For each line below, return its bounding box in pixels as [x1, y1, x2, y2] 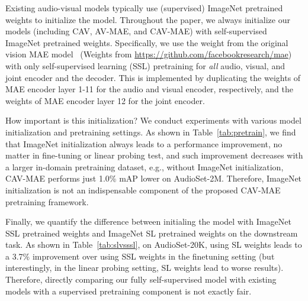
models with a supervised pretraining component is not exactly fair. [5, 284, 252, 297]
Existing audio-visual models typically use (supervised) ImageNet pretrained [5, 2, 283, 14]
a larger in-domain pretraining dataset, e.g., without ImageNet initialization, [5, 160, 284, 173]
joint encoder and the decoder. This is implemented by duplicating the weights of [5, 71, 301, 83]
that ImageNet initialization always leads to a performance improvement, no [5, 137, 283, 150]
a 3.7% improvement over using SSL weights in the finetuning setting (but [5, 250, 275, 262]
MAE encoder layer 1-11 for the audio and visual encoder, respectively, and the [5, 83, 293, 95]
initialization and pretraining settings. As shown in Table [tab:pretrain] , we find [5, 125, 296, 138]
